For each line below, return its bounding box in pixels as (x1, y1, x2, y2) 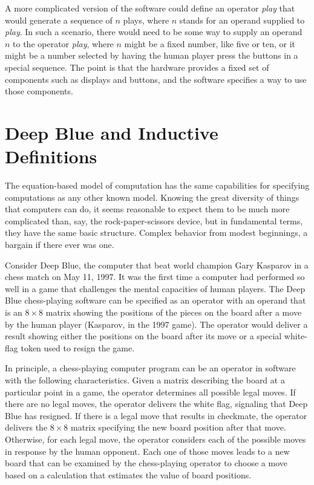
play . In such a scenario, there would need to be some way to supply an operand (5, 25, 303, 38)
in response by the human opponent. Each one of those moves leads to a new (5, 444, 290, 457)
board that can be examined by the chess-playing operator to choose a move (5, 457, 287, 469)
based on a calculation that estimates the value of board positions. (5, 468, 252, 481)
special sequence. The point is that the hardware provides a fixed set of (5, 60, 269, 73)
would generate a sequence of (5, 13, 113, 26)
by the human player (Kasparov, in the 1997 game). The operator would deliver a (5, 317, 308, 330)
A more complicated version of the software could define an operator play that (5, 2, 295, 14)
